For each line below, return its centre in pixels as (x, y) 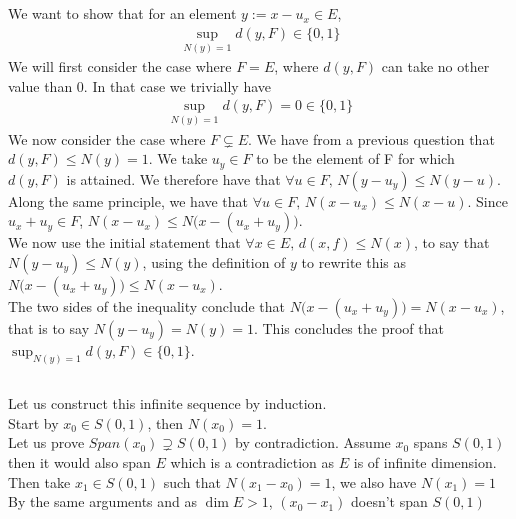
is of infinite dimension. (425, 461)
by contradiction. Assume (313, 442)
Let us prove (46, 442)
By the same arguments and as (103, 501)
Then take (39, 481)
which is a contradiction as (252, 461)
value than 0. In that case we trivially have (139, 85)
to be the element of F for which (355, 158)
